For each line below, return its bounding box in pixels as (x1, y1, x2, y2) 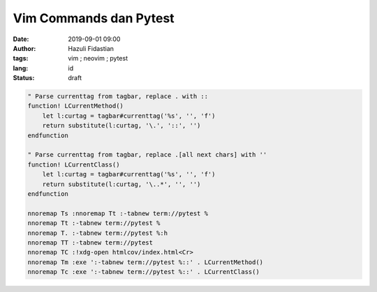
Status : (13, 74, 35, 82)
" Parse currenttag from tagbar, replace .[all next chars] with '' (27, 151, 267, 159)
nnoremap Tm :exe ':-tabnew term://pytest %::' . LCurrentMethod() (27, 258, 264, 266)
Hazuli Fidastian (68, 44, 114, 52)
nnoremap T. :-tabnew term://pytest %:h (27, 229, 168, 237)
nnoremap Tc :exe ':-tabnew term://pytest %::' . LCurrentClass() (27, 268, 260, 276)
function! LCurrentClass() (27, 160, 120, 169)
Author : (13, 44, 36, 52)
